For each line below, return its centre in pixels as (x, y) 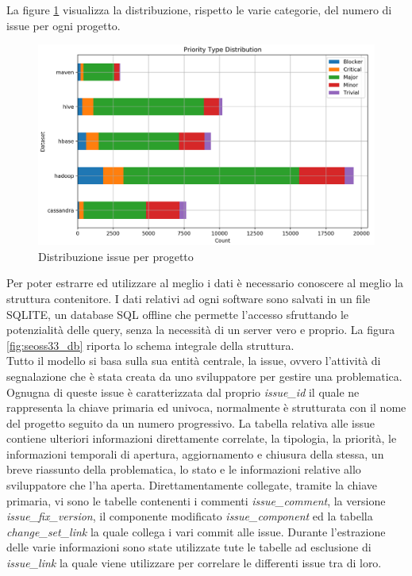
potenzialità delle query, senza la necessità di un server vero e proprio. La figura (201, 330)
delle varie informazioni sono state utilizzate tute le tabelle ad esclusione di (189, 547)
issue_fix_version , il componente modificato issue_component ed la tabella (190, 516)
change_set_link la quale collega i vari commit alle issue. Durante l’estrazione (196, 531)
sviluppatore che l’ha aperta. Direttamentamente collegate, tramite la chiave (192, 485)
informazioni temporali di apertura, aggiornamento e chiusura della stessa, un (195, 453)
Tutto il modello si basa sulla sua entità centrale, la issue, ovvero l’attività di (194, 361)
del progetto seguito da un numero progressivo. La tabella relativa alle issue (191, 422)
